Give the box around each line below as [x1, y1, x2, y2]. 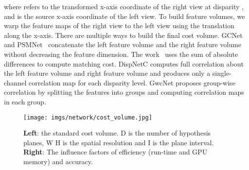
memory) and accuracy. [23, 156, 93, 166]
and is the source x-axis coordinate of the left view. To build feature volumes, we [4, 11, 245, 21]
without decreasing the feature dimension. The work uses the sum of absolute [4, 49, 238, 59]
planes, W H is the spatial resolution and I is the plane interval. [23, 137, 214, 147]
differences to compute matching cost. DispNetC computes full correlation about [4, 58, 244, 68]
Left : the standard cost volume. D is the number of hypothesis [23, 128, 211, 138]
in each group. [4, 96, 46, 106]
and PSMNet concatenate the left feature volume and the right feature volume [4, 39, 241, 50]
